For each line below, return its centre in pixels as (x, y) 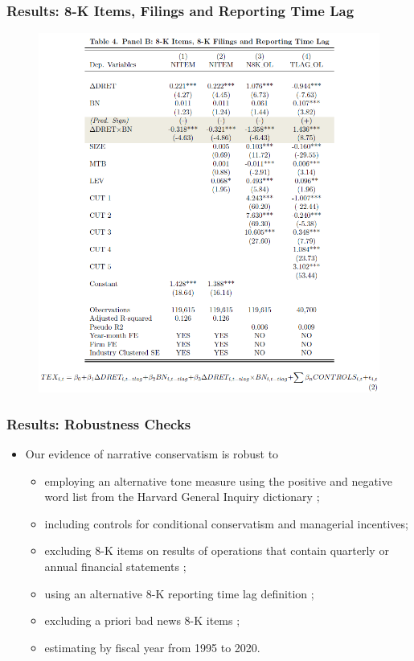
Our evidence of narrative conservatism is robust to (152, 454)
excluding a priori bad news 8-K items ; (142, 620)
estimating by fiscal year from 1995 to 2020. (152, 647)
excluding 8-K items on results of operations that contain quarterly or (217, 550)
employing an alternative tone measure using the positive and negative (218, 480)
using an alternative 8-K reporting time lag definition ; (179, 593)
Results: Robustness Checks (99, 423)
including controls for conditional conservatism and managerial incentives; (226, 523)
